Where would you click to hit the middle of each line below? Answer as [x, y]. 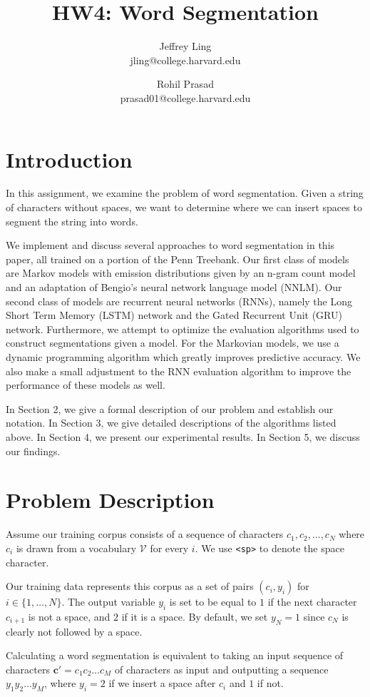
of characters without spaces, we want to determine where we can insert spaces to [184, 207]
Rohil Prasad [185, 84]
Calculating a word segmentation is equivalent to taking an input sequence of [175, 655]
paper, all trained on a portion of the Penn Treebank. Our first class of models [178, 259]
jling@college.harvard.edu [185, 60]
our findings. [33, 451]
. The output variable [108, 602]
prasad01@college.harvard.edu [185, 97]
